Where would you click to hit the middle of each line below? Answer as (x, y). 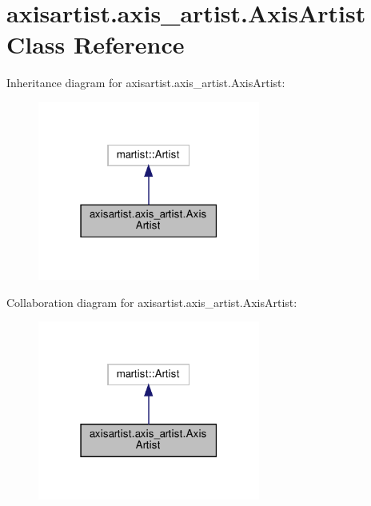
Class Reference (96, 44)
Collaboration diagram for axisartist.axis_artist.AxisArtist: (152, 302)
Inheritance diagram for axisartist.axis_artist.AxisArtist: (146, 83)
